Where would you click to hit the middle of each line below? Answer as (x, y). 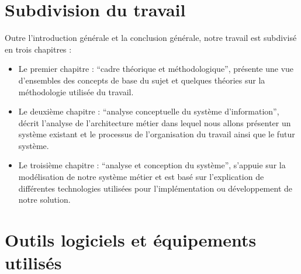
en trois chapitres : (38, 49)
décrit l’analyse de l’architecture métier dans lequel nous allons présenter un (155, 122)
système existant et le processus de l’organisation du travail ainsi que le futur (157, 134)
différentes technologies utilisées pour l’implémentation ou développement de (155, 188)
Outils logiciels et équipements (131, 240)
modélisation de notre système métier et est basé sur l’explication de (141, 177)
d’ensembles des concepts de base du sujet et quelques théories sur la (142, 80)
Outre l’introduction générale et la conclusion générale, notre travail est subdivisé (151, 38)
